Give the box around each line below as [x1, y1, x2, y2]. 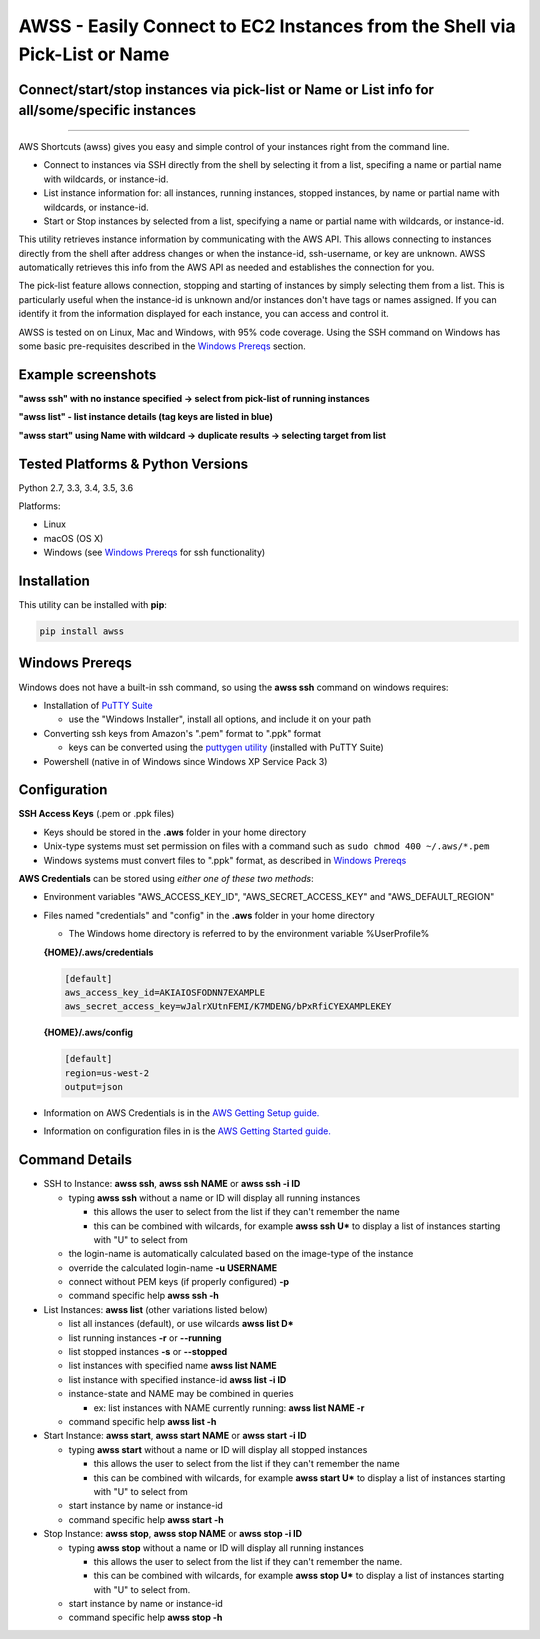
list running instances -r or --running [68, 1331, 222, 1344]
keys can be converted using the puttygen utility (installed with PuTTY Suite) [68, 741, 384, 754]
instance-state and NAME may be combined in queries [68, 1388, 294, 1400]
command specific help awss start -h [68, 1513, 224, 1525]
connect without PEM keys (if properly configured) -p [68, 1276, 290, 1288]
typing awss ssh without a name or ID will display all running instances [68, 1191, 361, 1204]
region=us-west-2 [64, 1067, 150, 1079]
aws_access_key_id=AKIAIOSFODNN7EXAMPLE [64, 986, 265, 998]
